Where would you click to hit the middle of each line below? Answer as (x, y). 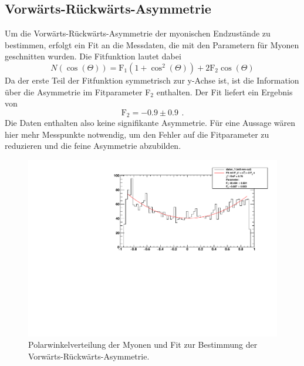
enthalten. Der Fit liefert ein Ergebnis (224, 91)
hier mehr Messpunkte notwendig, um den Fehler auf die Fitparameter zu (137, 134)
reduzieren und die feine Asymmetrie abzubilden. (93, 146)
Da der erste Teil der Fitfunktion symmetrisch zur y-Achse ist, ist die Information (152, 80)
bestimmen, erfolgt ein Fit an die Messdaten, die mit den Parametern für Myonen (152, 44)
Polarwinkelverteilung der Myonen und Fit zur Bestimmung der (143, 345)
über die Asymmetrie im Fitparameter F (78, 91)
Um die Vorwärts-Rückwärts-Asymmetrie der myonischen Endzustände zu (138, 33)
